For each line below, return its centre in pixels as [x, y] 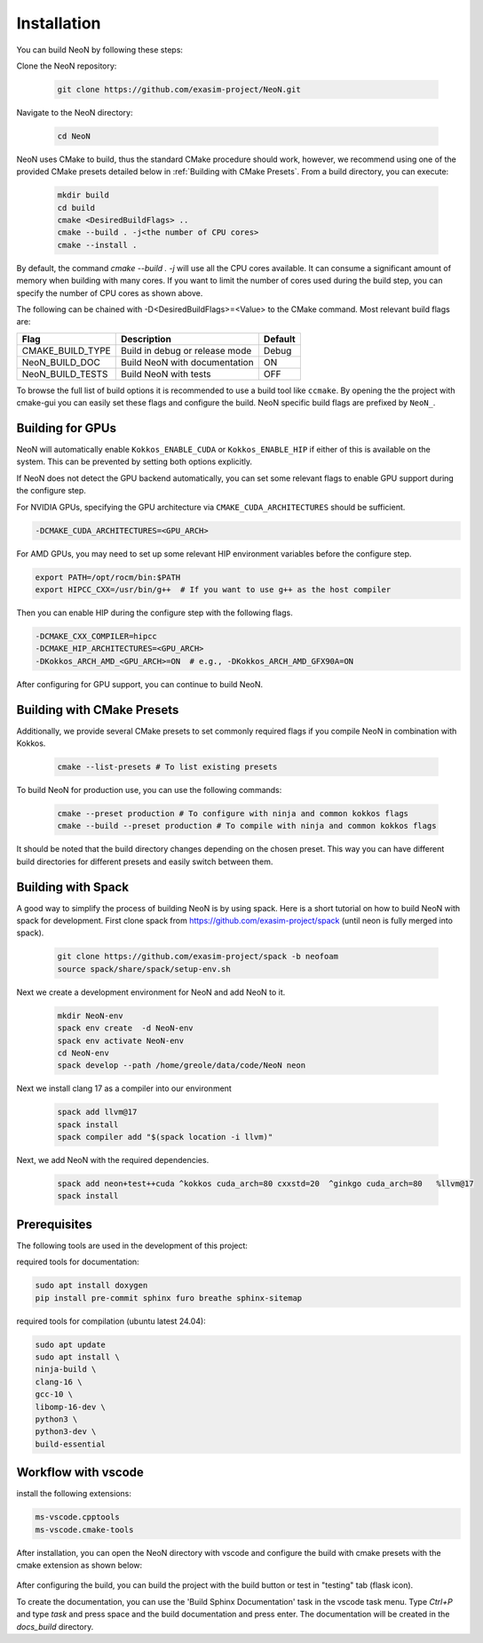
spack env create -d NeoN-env [126, 1028]
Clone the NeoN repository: [67, 66]
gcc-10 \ [54, 1395]
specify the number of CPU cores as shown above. [110, 293]
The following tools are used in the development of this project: [132, 1246]
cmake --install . [97, 245]
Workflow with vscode [80, 1473]
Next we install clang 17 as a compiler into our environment [124, 1088]
